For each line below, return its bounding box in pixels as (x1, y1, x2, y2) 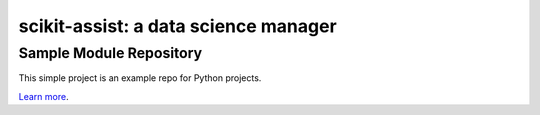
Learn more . (18, 90, 69, 102)
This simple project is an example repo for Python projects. (18, 72, 262, 84)
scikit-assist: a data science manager (18, 15, 337, 37)
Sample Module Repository (18, 44, 203, 62)
